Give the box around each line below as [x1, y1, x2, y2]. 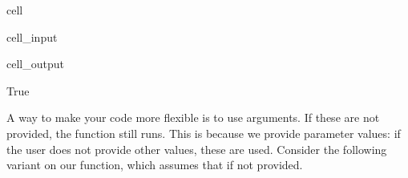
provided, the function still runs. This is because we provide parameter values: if [6, 124, 401, 141]
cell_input [6, 28, 58, 45]
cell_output [6, 55, 64, 72]
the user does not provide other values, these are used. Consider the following [6, 140, 387, 157]
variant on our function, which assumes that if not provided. [6, 156, 303, 173]
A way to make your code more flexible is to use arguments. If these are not [6, 109, 380, 126]
